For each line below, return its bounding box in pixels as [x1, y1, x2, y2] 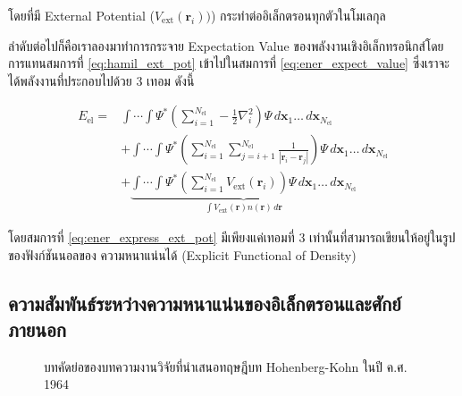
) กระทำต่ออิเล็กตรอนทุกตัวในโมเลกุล [210, 6, 386, 24]
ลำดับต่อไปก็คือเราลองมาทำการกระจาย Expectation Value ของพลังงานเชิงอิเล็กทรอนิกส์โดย [8, 36, 444, 55]
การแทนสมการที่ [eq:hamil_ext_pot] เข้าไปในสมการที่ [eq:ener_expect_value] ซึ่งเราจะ [8, 54, 449, 72]
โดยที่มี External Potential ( [8, 6, 155, 24]
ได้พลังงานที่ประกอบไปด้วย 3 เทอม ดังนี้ [8, 71, 195, 89]
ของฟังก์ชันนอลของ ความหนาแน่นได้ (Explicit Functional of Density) [8, 245, 357, 264]
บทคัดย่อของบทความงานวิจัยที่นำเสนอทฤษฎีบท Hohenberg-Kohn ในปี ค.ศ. [44, 357, 407, 375]
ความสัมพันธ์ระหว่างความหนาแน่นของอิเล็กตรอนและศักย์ [8, 289, 401, 316]
